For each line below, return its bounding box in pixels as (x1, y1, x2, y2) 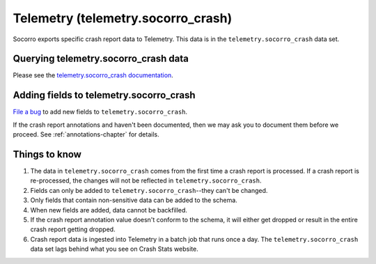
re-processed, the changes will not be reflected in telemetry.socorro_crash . (30, 176, 262, 185)
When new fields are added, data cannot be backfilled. (30, 205, 188, 214)
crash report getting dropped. (30, 225, 116, 233)
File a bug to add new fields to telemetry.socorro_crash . (13, 108, 188, 116)
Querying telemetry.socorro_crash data (13, 53, 189, 65)
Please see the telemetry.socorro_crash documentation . (13, 71, 173, 79)
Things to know (13, 148, 81, 160)
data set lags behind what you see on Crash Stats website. (30, 244, 198, 254)
